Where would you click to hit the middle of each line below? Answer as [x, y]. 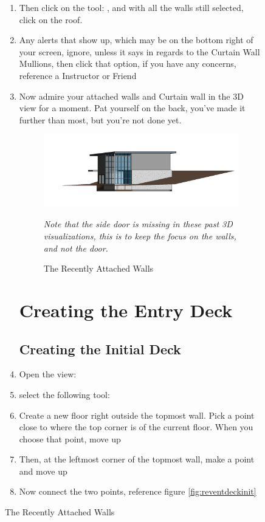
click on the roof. [51, 19]
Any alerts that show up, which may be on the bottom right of [136, 40]
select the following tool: [64, 394]
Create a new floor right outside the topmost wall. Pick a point [137, 415]
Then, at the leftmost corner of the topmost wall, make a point [137, 459]
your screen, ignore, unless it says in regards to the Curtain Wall [139, 51]
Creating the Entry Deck [126, 310]
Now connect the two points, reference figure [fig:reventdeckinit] [138, 491]
